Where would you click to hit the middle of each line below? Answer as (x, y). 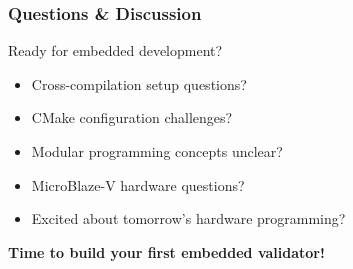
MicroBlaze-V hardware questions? (138, 184)
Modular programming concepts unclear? (157, 151)
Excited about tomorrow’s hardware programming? (188, 218)
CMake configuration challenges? (132, 117)
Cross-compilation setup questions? (139, 83)
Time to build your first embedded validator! (166, 251)
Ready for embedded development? (115, 50)
